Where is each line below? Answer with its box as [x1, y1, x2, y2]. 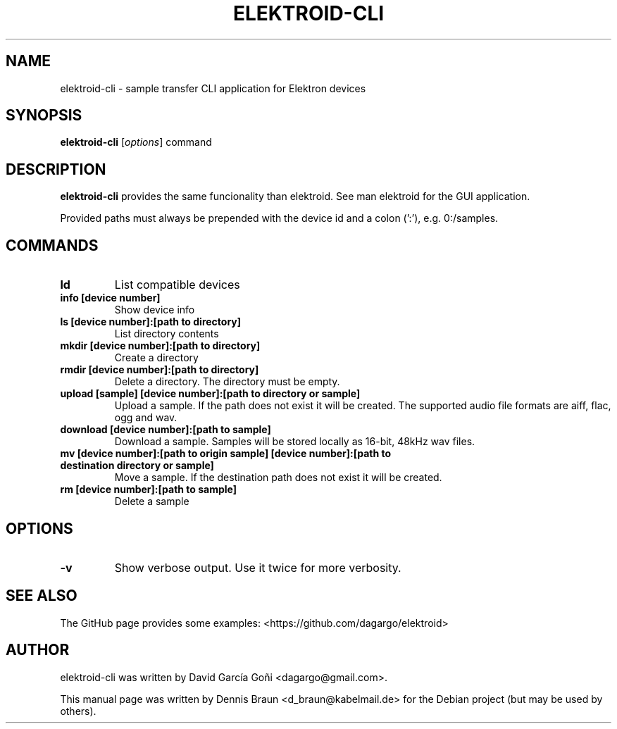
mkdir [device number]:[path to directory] [60, 339, 261, 352]
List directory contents [114, 328, 219, 340]
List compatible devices [114, 278, 240, 292]
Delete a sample [114, 495, 189, 508]
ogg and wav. [114, 411, 177, 424]
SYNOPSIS [6, 106, 82, 125]
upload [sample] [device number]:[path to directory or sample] [60, 387, 361, 400]
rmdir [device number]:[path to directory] [60, 363, 259, 376]
